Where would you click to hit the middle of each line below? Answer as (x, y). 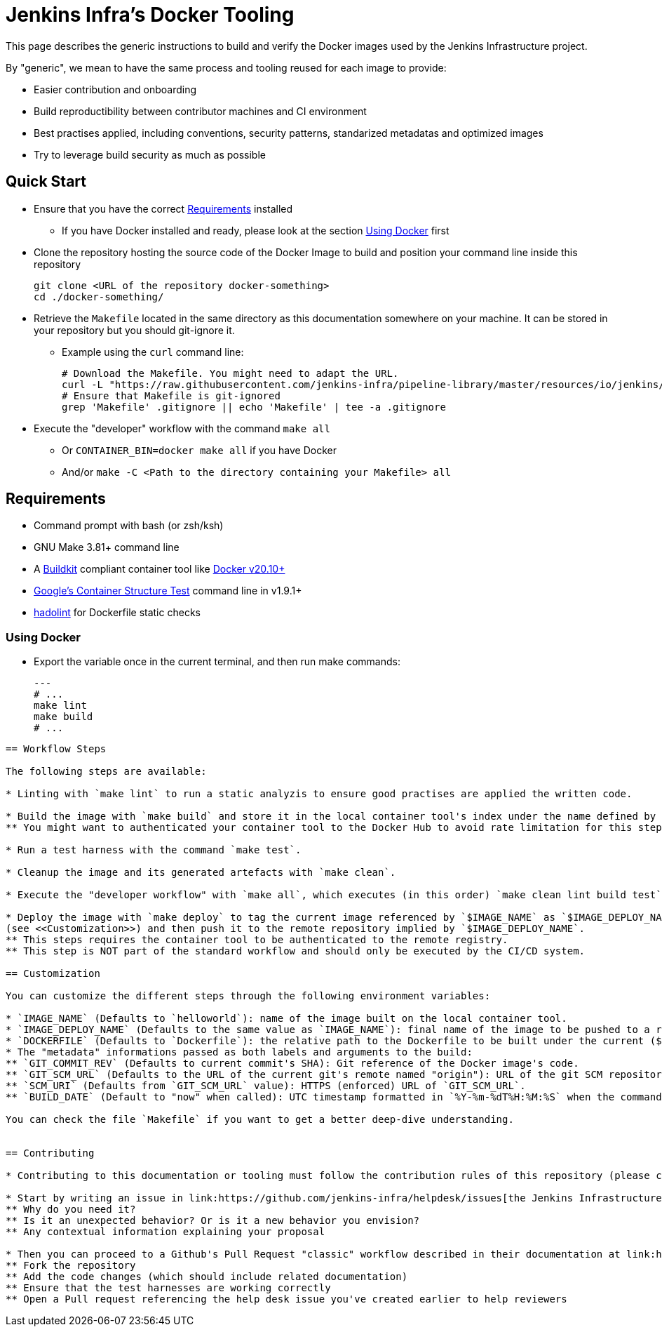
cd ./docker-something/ (99, 297)
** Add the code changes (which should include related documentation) (207, 1277)
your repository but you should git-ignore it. (134, 330)
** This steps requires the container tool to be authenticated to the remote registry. (257, 940)
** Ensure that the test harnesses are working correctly (168, 1288)
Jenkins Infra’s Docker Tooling (150, 15)
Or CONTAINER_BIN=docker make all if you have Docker (199, 450)
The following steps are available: (106, 772)
